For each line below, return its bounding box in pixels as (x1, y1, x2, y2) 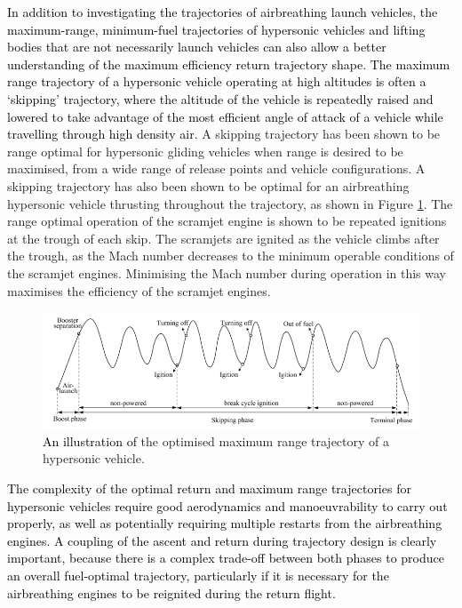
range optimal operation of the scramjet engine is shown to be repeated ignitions (7, 212, 447, 230)
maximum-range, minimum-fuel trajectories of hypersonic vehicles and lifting (7, 20, 426, 38)
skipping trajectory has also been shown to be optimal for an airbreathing (7, 176, 410, 195)
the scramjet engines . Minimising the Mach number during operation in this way (7, 263, 446, 282)
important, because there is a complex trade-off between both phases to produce (7, 548, 444, 567)
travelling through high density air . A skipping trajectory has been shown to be (7, 124, 441, 143)
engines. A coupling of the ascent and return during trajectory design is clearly (7, 531, 437, 549)
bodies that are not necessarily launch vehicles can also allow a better (7, 37, 386, 56)
